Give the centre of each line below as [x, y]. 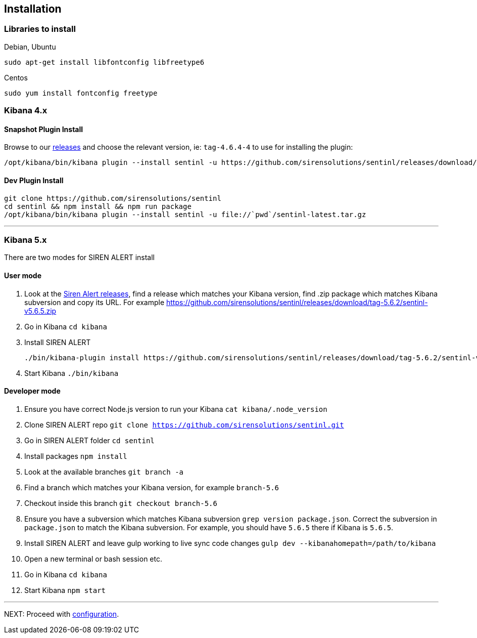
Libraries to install [40, 29]
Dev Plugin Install [34, 180]
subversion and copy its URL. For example [94, 302]
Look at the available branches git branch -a [104, 472]
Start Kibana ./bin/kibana [71, 373]
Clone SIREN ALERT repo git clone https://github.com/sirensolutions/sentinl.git [184, 424]
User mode [23, 275]
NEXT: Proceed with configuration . [62, 614]
